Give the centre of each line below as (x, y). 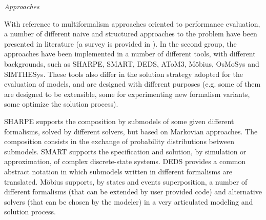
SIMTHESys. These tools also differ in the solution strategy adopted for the (124, 74)
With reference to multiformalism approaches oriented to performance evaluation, (132, 23)
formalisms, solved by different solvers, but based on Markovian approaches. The (131, 131)
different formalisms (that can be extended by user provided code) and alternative (133, 192)
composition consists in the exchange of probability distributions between (119, 141)
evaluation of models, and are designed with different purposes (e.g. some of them (132, 84)
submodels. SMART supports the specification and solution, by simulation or (125, 151)
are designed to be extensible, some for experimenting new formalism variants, (127, 94)
